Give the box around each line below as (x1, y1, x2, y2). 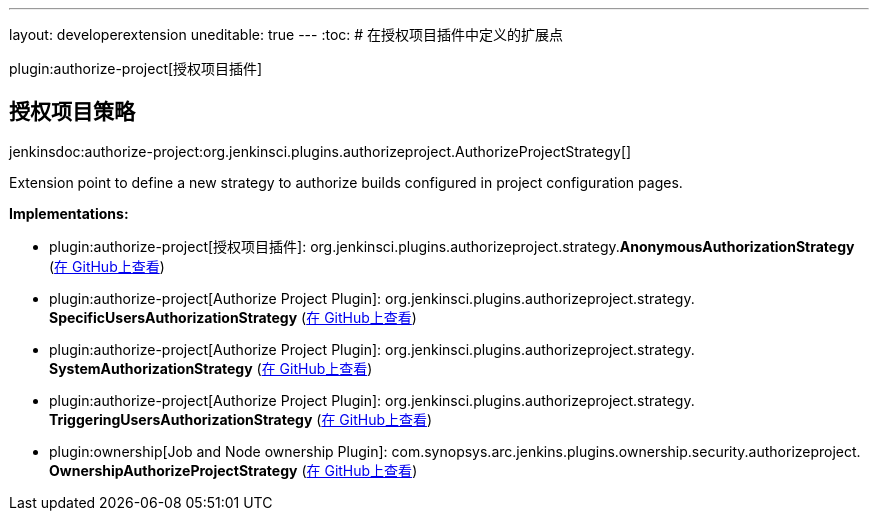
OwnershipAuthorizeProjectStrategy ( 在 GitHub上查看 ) (49, 461, 418, 479)
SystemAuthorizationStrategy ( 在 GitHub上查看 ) (49, 359, 373, 377)
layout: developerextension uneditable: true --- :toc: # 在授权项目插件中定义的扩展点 (9, 26, 564, 43)
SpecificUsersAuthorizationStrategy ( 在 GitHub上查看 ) (49, 308, 417, 326)
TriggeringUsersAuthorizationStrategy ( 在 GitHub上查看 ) (49, 410, 433, 428)
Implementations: (9, 204, 129, 222)
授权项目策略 (9, 99, 135, 125)
